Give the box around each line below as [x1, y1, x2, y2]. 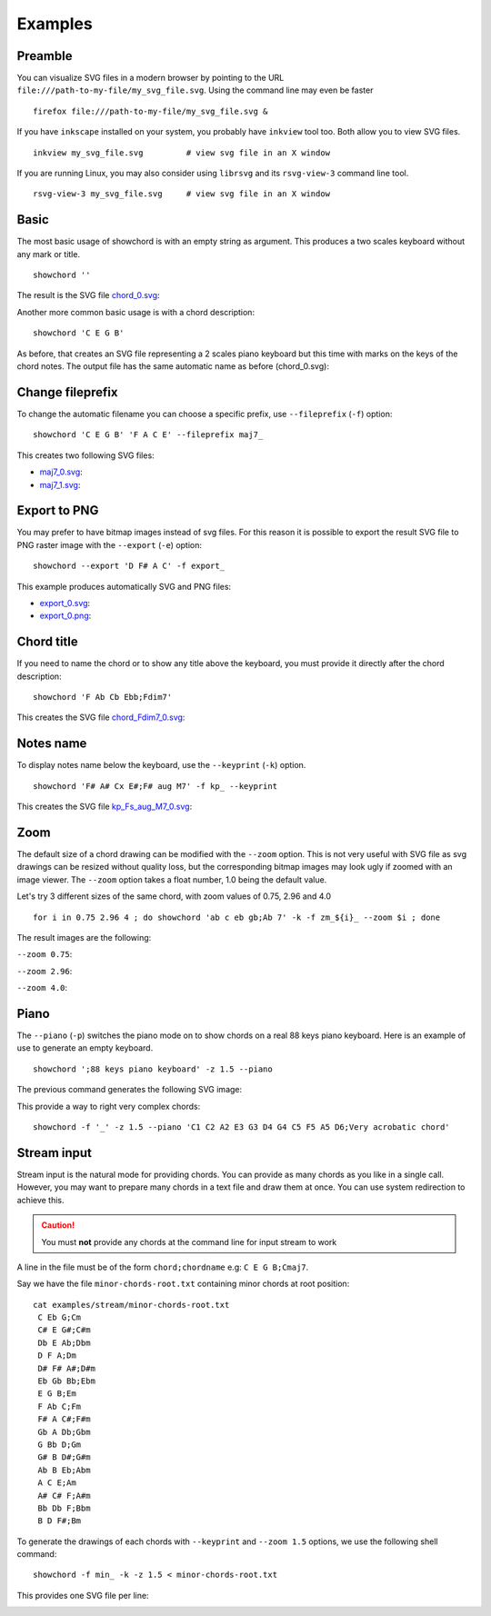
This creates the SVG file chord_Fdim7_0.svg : [16, 712, 185, 723]
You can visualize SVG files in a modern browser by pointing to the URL [16, 73, 285, 84]
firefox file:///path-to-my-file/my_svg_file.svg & [33, 105, 268, 116]
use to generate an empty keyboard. [16, 1042, 154, 1053]
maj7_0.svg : [39, 466, 84, 477]
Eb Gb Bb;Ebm [37, 1376, 95, 1386]
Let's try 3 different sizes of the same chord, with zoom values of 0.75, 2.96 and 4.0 [16, 891, 332, 902]
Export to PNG [16, 503, 99, 518]
